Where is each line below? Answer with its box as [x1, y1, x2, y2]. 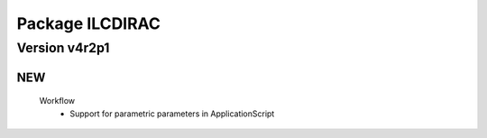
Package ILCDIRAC [16, 14, 161, 33]
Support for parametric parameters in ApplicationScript [69, 108, 275, 119]
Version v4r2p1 [16, 40, 110, 56]
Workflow [39, 96, 76, 106]
